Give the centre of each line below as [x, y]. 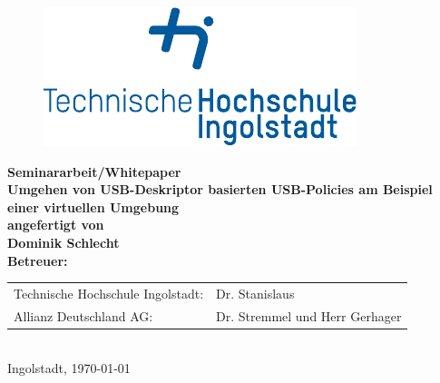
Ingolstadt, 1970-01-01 [69, 368]
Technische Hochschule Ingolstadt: [109, 293]
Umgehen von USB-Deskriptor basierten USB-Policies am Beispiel [220, 189]
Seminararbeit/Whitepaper [94, 171]
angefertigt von [56, 225]
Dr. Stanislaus [255, 293]
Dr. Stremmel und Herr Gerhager [309, 315]
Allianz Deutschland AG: [83, 315]
